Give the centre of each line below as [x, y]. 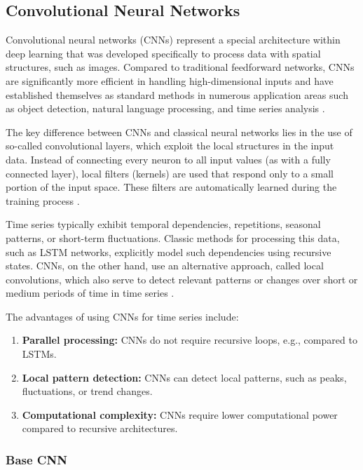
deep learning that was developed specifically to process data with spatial [163, 53]
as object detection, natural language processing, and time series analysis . [165, 108]
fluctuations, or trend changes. [87, 391]
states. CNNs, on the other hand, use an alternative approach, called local [165, 266]
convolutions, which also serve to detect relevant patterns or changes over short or [182, 279]
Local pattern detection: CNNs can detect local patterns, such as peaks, [184, 377]
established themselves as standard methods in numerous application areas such [177, 94]
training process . [43, 200]
